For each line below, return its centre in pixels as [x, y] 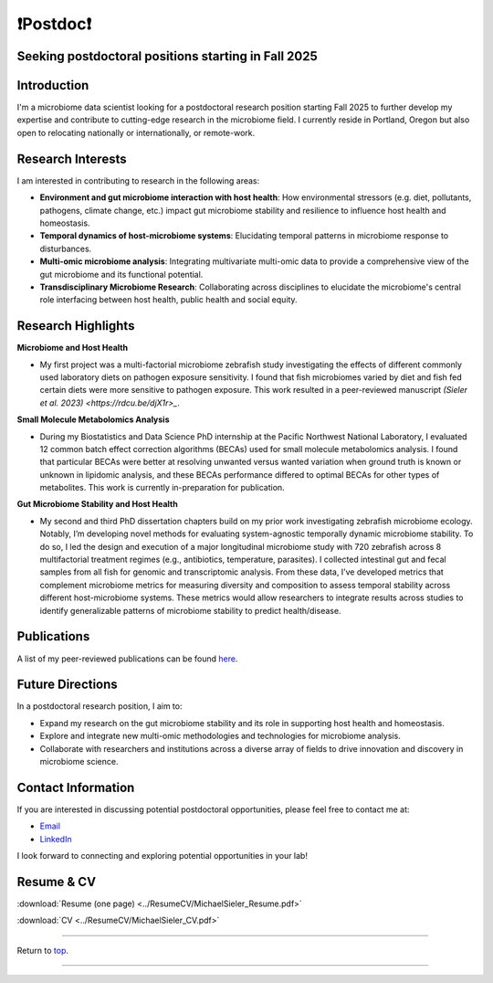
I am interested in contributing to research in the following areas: [138, 180]
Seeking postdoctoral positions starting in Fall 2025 [168, 56]
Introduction [53, 85]
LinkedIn [56, 839]
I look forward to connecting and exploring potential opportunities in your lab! [162, 856]
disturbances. [66, 248]
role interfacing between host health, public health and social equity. [168, 300]
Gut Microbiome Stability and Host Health [97, 504]
